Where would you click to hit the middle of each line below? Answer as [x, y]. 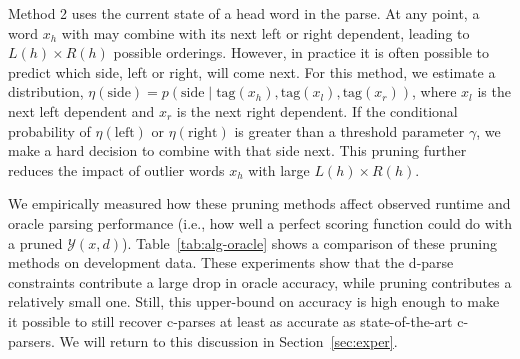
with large [279, 169]
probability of [49, 130]
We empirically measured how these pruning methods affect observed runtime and [259, 203]
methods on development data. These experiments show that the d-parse [231, 262]
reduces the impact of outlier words [116, 169]
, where [434, 91]
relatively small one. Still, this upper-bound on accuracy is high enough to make [254, 301]
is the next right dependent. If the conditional [317, 110]
